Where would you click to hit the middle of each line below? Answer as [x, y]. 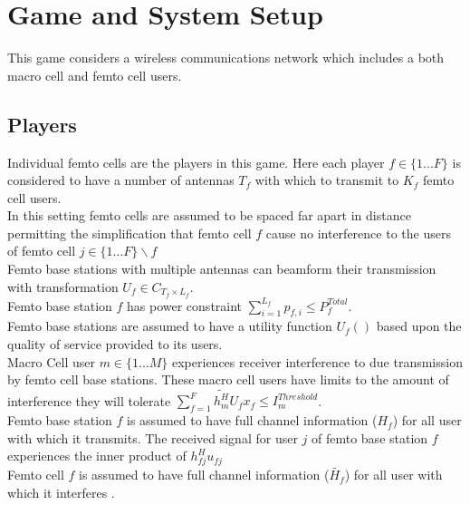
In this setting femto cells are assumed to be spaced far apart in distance [209, 215]
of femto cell [42, 251]
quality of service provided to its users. [115, 343]
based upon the [419, 326]
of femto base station [370, 437]
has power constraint [185, 305]
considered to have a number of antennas [121, 180]
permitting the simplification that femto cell [129, 233]
